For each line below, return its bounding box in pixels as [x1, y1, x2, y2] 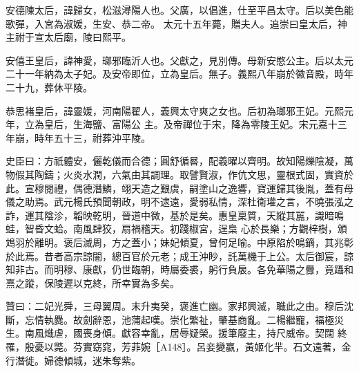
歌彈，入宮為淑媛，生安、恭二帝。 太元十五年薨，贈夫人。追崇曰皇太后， [6, 16, 338, 30]
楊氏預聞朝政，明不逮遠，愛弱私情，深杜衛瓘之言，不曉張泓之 [72, 194, 353, 209]
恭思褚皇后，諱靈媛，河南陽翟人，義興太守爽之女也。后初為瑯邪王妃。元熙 [6, 103, 344, 118]
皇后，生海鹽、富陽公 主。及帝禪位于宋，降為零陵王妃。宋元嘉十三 [43, 117, 347, 131]
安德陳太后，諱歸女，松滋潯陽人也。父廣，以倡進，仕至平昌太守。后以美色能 [6, 3, 353, 17]
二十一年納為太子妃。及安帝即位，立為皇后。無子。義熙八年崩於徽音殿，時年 [6, 66, 353, 81]
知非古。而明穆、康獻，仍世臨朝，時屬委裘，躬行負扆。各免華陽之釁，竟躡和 [6, 262, 353, 277]
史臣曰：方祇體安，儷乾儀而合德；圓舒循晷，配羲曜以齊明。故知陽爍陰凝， [6, 154, 344, 168]
